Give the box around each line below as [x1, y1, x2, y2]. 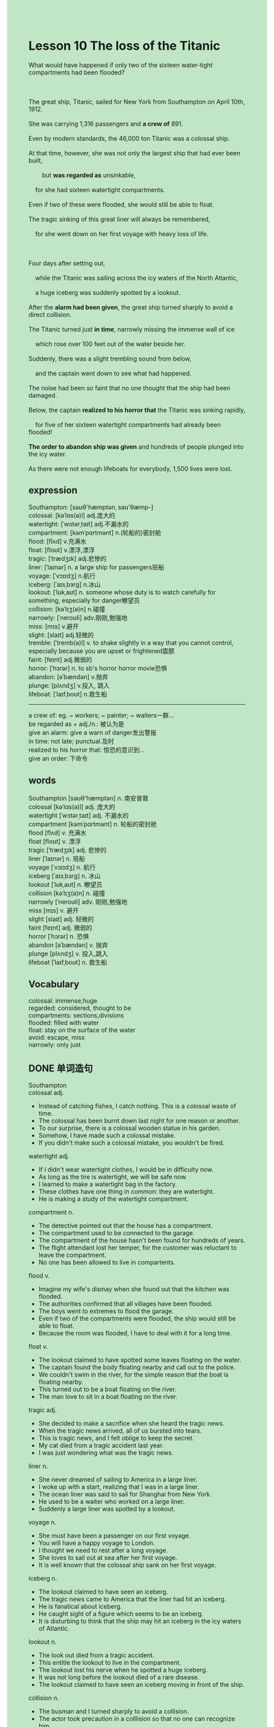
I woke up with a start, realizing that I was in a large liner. [38, 1482, 200, 1491]
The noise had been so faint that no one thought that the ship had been [28, 383, 231, 392]
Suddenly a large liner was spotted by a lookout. [38, 1505, 176, 1513]
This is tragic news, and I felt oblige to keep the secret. [38, 1434, 195, 1442]
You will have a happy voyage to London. [38, 1539, 156, 1547]
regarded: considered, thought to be [28, 1004, 131, 1012]
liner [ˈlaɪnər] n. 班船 [28, 854, 85, 863]
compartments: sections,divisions [28, 1011, 125, 1020]
